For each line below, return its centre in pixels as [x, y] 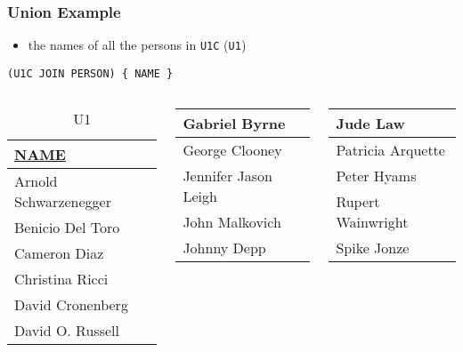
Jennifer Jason [227, 175]
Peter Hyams [376, 175]
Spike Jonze [373, 247]
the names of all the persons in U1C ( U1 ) [137, 45]
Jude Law [370, 123]
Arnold [36, 180]
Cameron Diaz [59, 252]
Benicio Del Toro [67, 227]
